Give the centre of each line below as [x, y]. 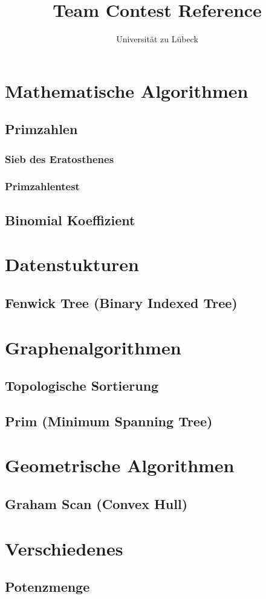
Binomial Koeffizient [70, 219]
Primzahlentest [42, 186]
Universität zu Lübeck [157, 39]
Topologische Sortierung [82, 386]
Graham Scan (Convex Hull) [96, 504]
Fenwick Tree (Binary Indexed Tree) [121, 302]
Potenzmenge [47, 587]
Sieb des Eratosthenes [60, 159]
